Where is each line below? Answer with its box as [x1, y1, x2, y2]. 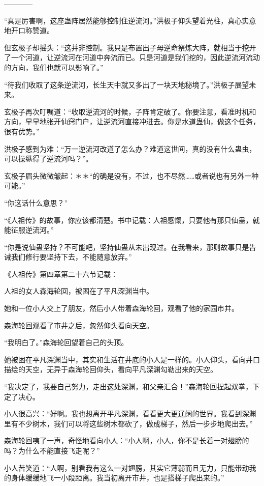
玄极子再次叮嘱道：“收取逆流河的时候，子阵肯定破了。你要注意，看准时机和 [4, 106, 256, 117]
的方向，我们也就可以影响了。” [4, 62, 104, 72]
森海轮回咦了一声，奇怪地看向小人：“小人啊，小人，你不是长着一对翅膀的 [4, 435, 249, 446]
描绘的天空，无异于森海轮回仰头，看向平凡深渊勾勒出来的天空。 [4, 364, 217, 375]
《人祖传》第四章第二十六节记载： [4, 268, 118, 279]
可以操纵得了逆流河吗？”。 [4, 153, 93, 164]
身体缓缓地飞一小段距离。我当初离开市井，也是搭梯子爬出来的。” [11, 472, 224, 483]
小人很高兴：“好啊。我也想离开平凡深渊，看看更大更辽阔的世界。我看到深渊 [4, 408, 256, 419]
